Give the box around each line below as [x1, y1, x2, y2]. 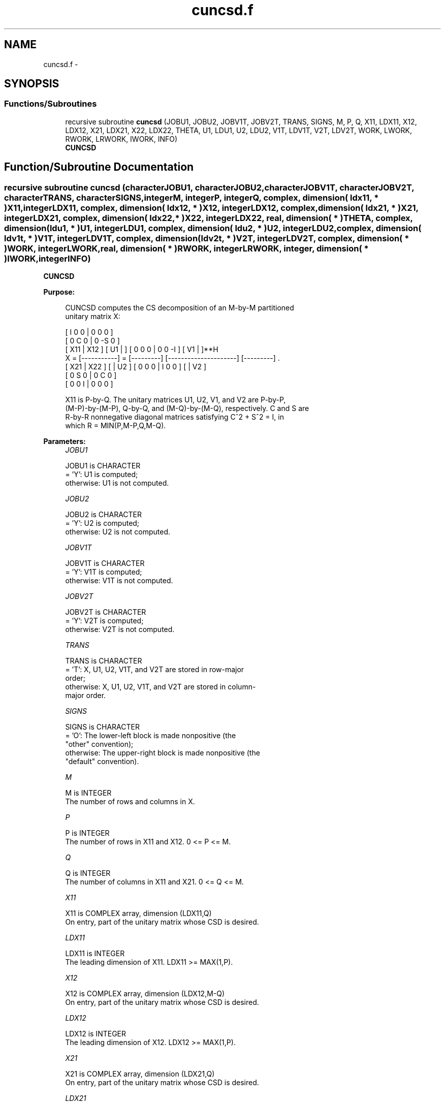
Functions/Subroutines [4, 99, 97, 109]
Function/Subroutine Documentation [4, 161, 194, 174]
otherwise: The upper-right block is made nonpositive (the [65, 748, 260, 757]
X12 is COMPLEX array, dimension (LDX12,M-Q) [65, 989, 225, 998]
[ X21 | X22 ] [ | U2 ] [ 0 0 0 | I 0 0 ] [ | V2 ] [65, 362, 207, 371]
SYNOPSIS [4, 77, 59, 90]
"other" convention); [65, 740, 134, 749]
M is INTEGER [65, 788, 112, 798]
